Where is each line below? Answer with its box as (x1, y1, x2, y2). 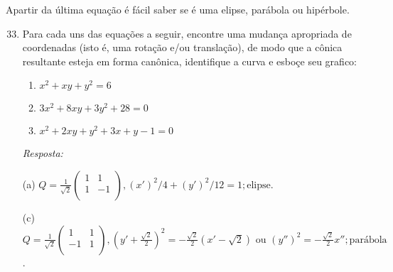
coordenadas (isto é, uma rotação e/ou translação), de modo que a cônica (22, 40, 343, 55)
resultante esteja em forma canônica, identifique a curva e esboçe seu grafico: (22, 53, 357, 68)
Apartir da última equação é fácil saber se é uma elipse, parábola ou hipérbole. (6, 2, 350, 16)
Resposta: (22, 146, 63, 161)
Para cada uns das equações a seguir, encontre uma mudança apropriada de (22, 26, 352, 40)
